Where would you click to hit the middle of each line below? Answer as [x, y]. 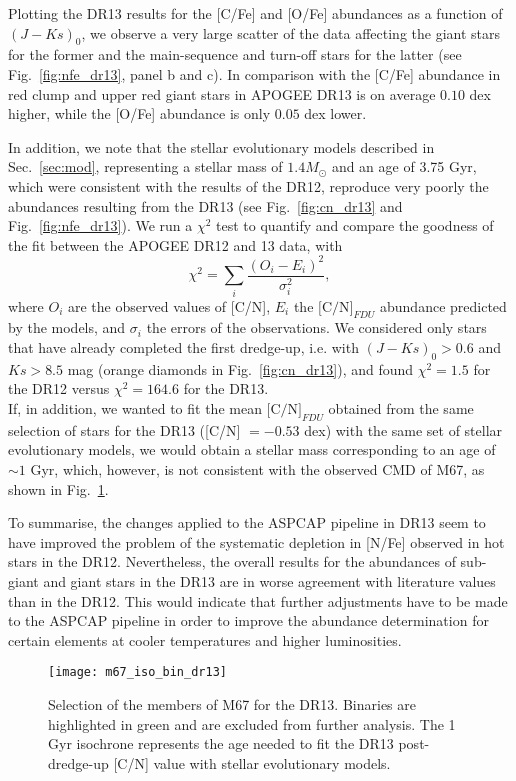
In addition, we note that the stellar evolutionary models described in [221, 146]
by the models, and [67, 327]
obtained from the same [401, 408]
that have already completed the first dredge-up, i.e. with [183, 347]
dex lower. [335, 113]
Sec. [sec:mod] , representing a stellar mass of [145, 166]
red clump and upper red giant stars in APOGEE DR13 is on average [222, 93]
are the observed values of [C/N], [169, 305]
